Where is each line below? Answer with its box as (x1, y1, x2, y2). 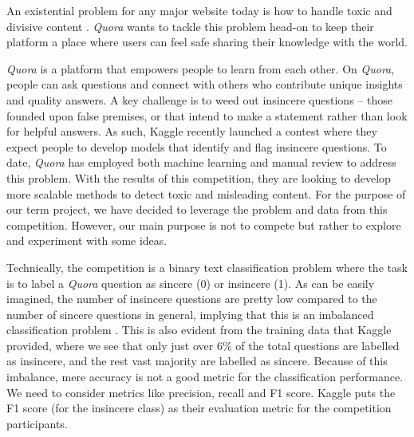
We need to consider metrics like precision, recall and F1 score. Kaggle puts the (6, 384, 396, 400)
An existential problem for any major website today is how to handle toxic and (6, 2, 392, 18)
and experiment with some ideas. (6, 232, 168, 249)
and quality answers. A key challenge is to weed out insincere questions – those (6, 91, 392, 108)
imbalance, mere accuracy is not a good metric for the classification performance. (6, 368, 404, 385)
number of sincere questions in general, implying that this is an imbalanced (6, 305, 374, 322)
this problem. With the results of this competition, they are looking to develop (6, 169, 391, 186)
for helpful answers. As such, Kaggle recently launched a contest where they (6, 123, 377, 140)
